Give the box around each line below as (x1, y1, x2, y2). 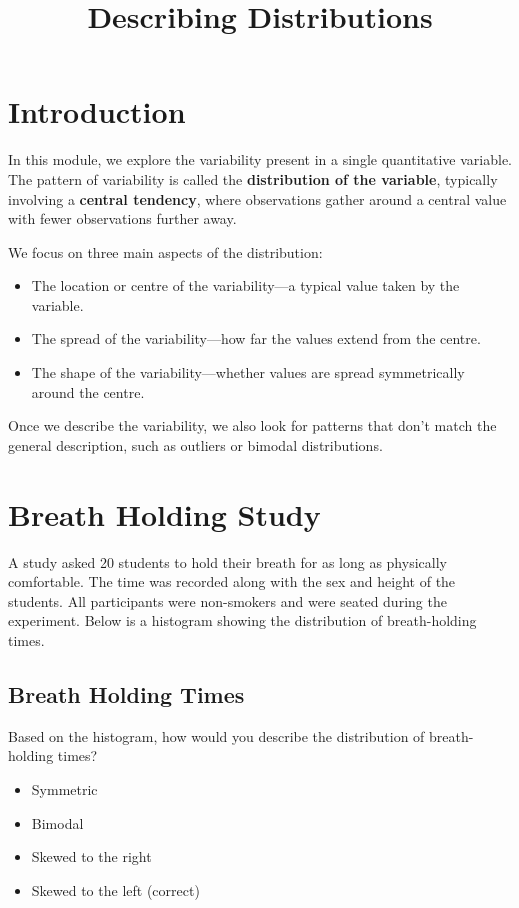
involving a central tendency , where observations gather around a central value (8, 188, 507, 209)
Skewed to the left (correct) (31, 879, 200, 900)
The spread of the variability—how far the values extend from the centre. (31, 328, 481, 349)
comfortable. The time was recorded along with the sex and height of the (8, 571, 456, 592)
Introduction (8, 91, 186, 132)
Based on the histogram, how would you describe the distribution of (8, 725, 425, 746)
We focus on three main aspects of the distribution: (8, 241, 323, 262)
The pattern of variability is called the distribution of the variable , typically (8, 168, 498, 189)
